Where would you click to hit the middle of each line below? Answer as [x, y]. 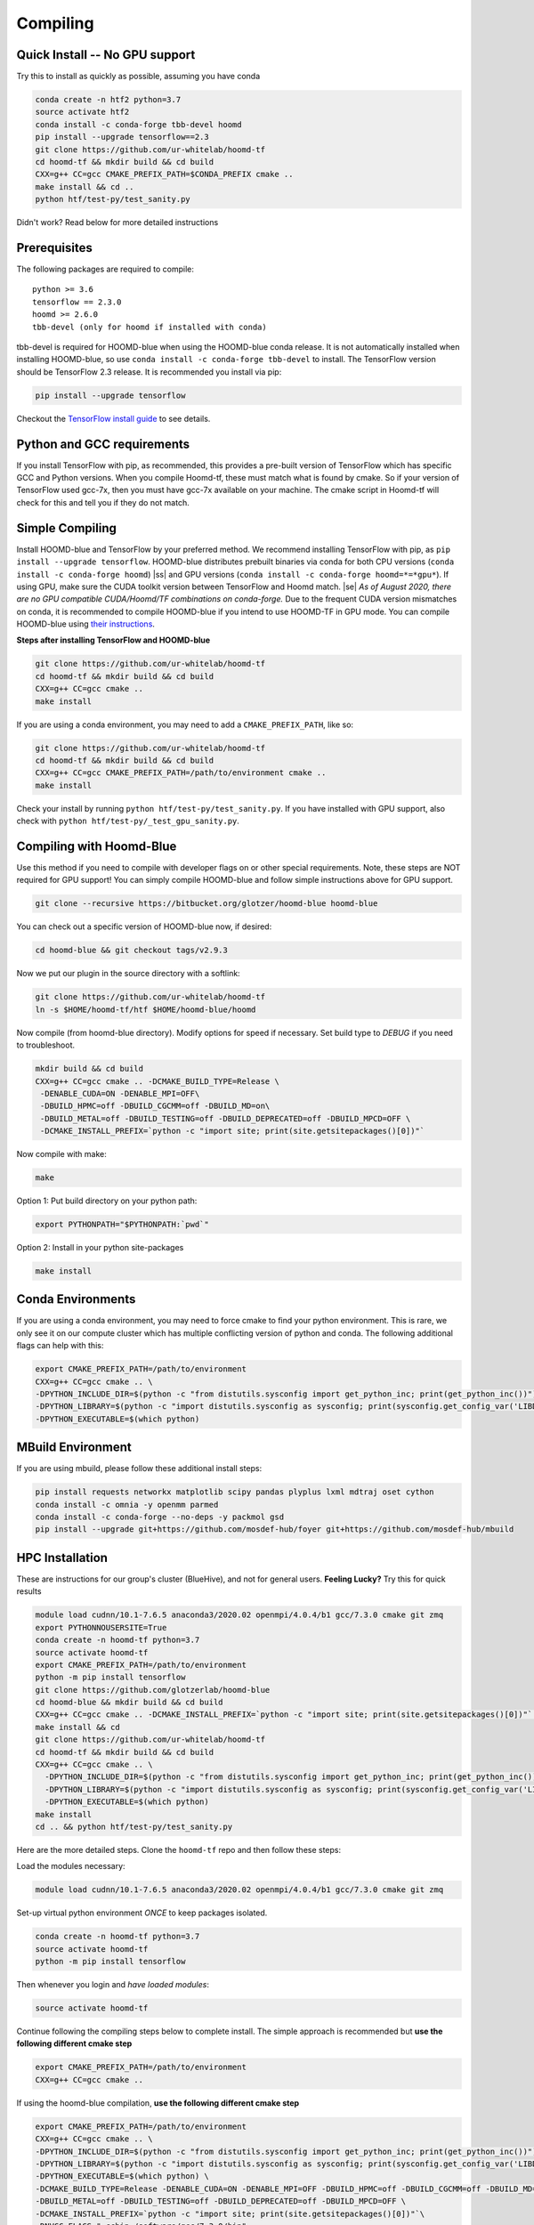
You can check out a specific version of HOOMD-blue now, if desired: [144, 926]
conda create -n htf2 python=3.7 [108, 100]
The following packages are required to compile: [105, 269]
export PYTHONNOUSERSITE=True [101, 1627]
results [29, 1591]
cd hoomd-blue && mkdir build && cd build [129, 1703]
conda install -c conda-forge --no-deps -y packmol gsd [160, 1517]
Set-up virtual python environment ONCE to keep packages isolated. [142, 1913]
